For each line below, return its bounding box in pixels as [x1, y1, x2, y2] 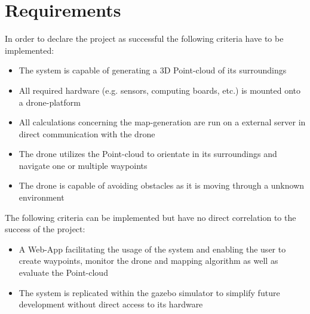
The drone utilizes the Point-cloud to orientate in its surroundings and [19, 147, 277, 160]
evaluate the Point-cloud [19, 266, 108, 279]
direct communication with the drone [19, 127, 155, 140]
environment [19, 191, 65, 204]
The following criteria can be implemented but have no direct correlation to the [5, 211, 296, 223]
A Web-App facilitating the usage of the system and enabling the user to [19, 242, 286, 255]
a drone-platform [19, 96, 81, 108]
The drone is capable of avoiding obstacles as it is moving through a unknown [19, 179, 305, 192]
